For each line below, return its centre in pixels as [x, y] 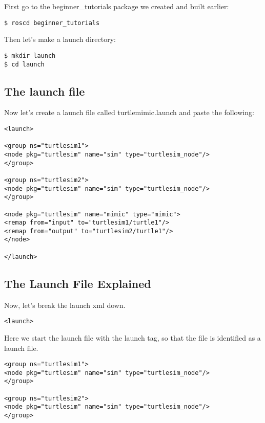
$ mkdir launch [30, 55]
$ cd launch [24, 64]
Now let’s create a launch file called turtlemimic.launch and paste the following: [129, 112]
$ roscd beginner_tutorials [52, 23]
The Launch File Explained [78, 283]
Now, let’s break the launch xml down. [65, 305]
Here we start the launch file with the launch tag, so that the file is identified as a [132, 337]
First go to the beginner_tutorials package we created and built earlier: [117, 6]
